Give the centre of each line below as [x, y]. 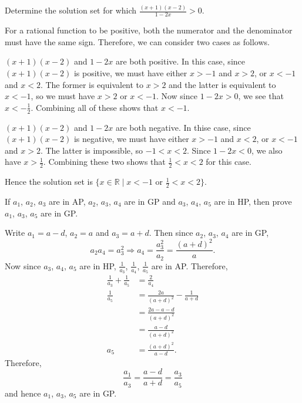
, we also [267, 150]
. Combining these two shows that [104, 162]
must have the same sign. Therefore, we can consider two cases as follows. [137, 41]
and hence [23, 393]
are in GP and [150, 201]
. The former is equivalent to [92, 84]
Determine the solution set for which [71, 10]
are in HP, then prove [253, 201]
